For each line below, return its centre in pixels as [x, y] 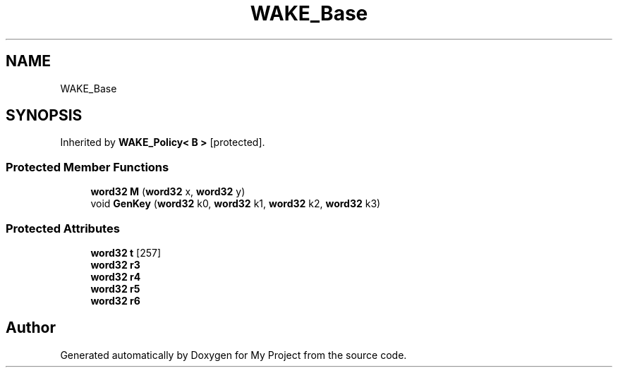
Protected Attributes [63, 228]
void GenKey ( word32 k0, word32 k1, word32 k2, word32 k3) [236, 204]
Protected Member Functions [87, 167]
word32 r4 [116, 276]
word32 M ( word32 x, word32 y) [168, 192]
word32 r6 [115, 300]
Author [31, 328]
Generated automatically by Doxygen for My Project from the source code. [234, 355]
